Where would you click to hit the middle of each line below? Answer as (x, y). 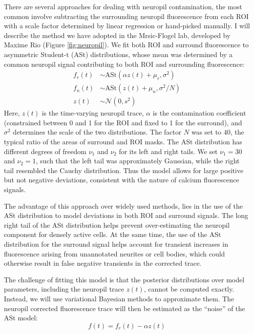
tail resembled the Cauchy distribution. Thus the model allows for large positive (124, 170)
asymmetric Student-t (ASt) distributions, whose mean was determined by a (118, 54)
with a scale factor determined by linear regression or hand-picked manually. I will (127, 26)
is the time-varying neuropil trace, (93, 113)
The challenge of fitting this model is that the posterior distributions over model (124, 279)
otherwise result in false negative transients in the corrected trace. (103, 263)
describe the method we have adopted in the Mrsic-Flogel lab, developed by (117, 35)
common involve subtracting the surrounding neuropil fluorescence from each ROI (127, 16)
